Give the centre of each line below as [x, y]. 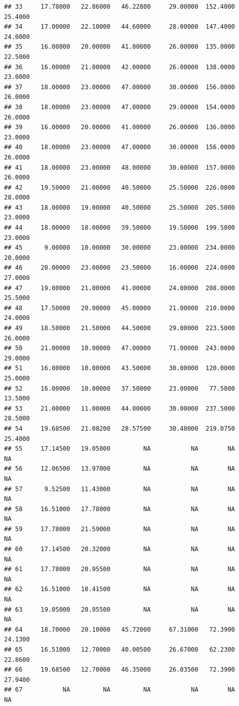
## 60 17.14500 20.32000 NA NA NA [120, 549]
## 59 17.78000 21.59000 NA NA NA [120, 529]
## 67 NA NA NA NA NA [120, 690]
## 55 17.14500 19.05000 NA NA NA [120, 449]
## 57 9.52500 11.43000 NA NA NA [120, 489]
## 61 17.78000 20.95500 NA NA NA [120, 569]
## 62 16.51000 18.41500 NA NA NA [120, 589]
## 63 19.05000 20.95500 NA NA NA [120, 609]
